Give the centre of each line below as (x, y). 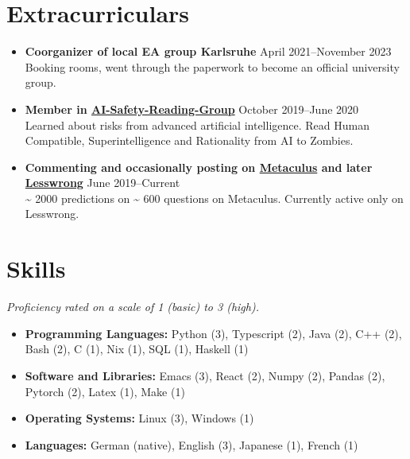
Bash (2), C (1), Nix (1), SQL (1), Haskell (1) (137, 349)
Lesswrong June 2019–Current (102, 183)
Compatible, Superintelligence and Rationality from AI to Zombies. (189, 140)
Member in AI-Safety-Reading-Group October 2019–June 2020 (192, 109)
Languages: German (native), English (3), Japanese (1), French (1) (191, 444)
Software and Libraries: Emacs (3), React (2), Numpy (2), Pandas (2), (205, 375)
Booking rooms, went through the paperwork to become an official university (212, 66)
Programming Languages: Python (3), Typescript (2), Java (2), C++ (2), (213, 333)
